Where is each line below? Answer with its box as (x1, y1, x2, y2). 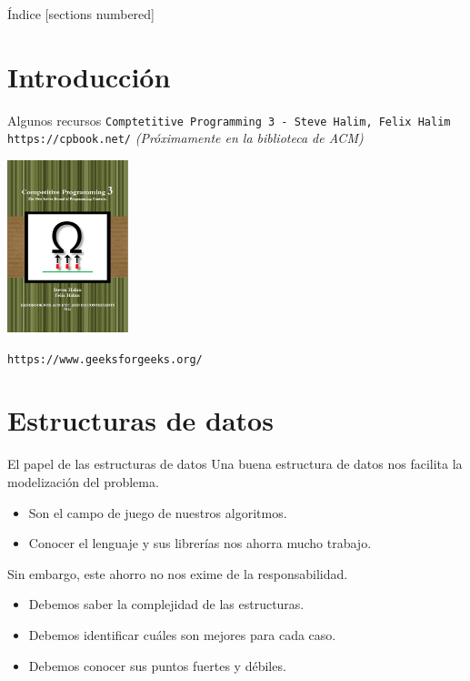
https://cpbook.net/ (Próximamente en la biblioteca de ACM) (7, 128, 364, 147)
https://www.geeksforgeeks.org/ (7, 352, 203, 366)
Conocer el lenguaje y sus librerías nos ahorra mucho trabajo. (28, 534, 372, 553)
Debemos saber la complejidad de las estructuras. (28, 595, 305, 614)
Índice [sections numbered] (7, 5, 155, 23)
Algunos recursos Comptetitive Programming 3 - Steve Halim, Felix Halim (7, 110, 451, 129)
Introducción (7, 57, 171, 95)
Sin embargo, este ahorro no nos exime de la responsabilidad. (7, 564, 348, 583)
